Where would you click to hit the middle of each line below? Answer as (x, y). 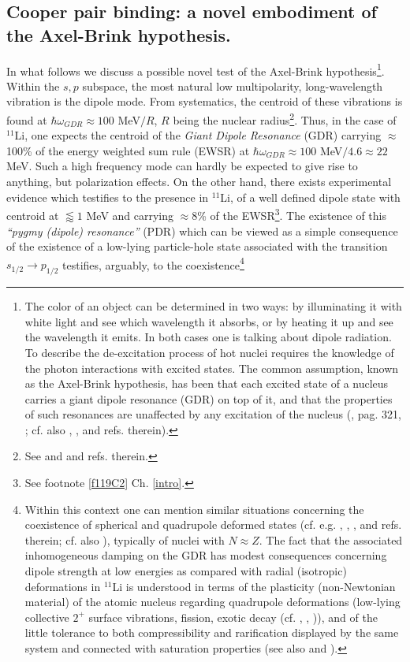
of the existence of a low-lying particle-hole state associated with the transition (197, 246)
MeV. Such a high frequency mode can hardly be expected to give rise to (182, 166)
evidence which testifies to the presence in (108, 197)
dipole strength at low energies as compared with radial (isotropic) (186, 571)
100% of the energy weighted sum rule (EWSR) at (128, 150)
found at (27, 119)
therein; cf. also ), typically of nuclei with (125, 539)
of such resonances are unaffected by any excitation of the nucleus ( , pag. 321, (213, 414)
